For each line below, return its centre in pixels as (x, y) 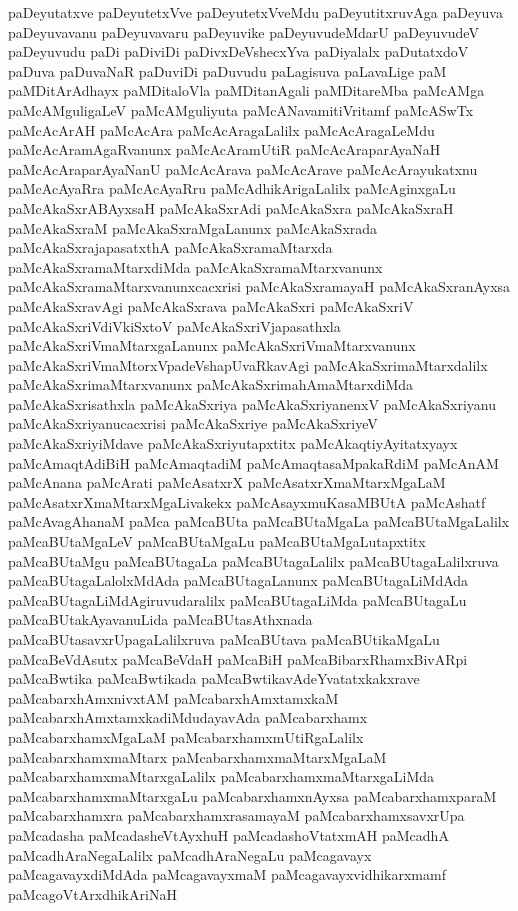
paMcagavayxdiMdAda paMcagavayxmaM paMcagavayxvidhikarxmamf (227, 874)
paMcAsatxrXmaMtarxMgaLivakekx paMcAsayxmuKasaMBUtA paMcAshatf (247, 501)
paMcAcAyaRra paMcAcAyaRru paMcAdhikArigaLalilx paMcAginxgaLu (232, 188)
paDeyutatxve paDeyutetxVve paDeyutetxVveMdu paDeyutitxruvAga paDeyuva (255, 12)
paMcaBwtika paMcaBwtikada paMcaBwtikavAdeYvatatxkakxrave (214, 678)
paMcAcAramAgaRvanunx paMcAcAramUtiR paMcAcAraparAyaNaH (224, 149)
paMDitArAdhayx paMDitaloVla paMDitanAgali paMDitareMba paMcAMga (246, 90)
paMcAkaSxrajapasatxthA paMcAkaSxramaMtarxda (170, 247)
